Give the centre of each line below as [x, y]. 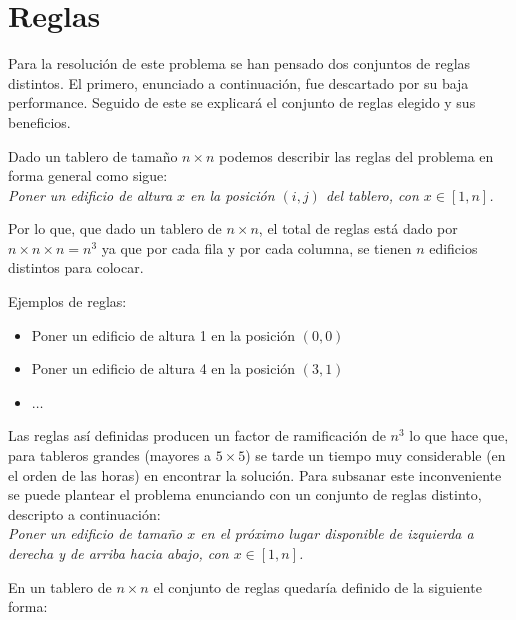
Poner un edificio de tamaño [95, 533]
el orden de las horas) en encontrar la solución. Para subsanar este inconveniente [255, 474]
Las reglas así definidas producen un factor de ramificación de [197, 435]
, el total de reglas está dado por [358, 228]
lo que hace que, [459, 435]
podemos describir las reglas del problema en [356, 155]
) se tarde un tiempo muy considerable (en [375, 455]
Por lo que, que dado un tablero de [115, 228]
